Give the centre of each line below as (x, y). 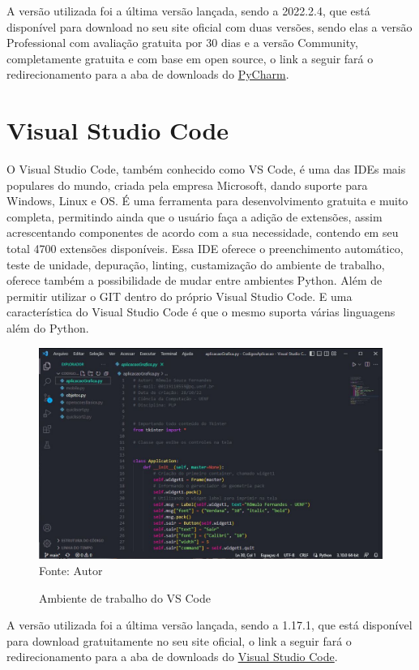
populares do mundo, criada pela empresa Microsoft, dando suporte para (187, 185)
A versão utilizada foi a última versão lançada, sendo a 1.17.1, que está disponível (209, 625)
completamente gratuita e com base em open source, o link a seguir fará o (190, 58)
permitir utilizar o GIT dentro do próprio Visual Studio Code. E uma (180, 296)
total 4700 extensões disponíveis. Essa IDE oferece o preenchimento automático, (205, 249)
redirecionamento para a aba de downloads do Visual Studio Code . (172, 657)
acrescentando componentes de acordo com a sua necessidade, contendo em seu (203, 232)
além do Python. (48, 328)
